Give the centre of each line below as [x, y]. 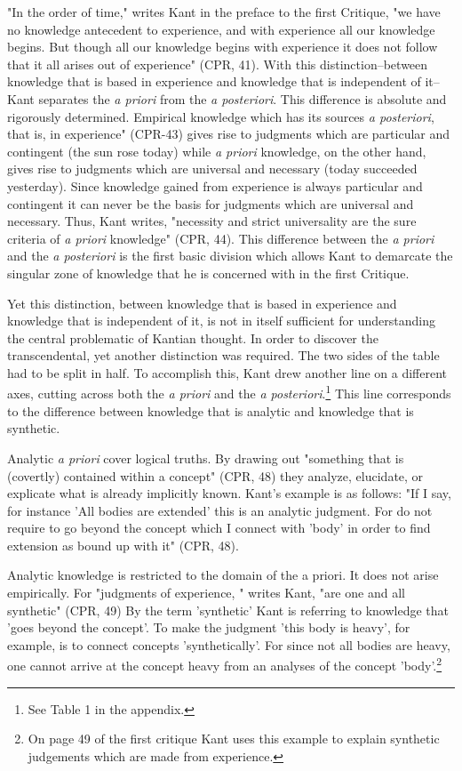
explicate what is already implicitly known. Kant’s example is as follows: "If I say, [229, 493]
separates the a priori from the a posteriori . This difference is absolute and [243, 98]
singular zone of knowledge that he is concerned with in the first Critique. [208, 273]
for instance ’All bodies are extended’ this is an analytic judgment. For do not [220, 510]
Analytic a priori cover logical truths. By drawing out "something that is [206, 458]
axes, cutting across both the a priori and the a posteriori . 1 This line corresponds [229, 392]
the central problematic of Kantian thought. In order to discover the [193, 337]
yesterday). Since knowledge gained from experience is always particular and [215, 185]
